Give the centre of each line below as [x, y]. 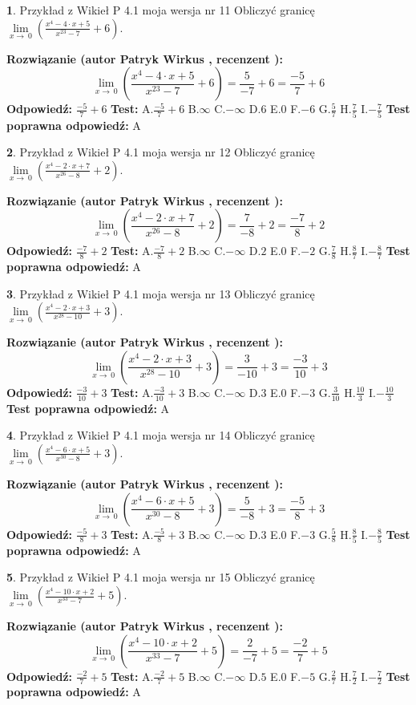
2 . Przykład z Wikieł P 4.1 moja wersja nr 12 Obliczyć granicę [161, 152]
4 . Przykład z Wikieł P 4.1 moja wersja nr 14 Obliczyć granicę [161, 435]
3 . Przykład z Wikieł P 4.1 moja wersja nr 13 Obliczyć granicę [161, 293]
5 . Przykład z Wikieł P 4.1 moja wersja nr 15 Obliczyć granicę [161, 577]
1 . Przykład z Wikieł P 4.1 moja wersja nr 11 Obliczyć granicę [161, 10]
